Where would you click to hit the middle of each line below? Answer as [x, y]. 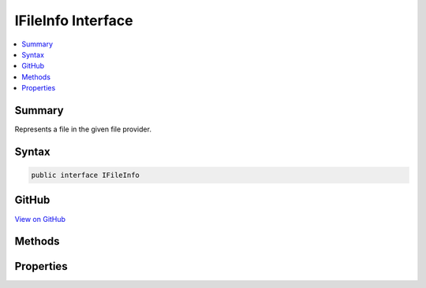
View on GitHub [40, 219]
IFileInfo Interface [74, 20]
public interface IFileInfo [85, 175]
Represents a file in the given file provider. [83, 129]
